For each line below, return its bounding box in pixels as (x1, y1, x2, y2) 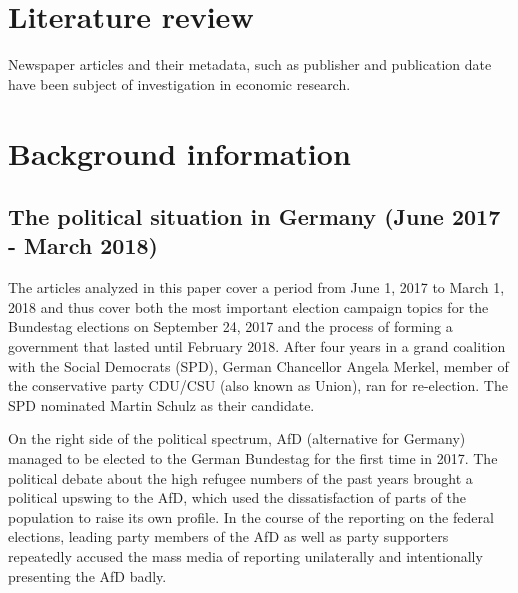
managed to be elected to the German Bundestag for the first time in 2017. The (8, 448, 498, 469)
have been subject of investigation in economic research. (8, 73, 351, 94)
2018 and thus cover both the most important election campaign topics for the (8, 296, 489, 317)
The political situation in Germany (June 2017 (8, 201, 501, 232)
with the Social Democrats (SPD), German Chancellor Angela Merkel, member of (8, 355, 509, 376)
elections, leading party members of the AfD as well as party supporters (8, 526, 449, 547)
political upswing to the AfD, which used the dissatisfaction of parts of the (8, 487, 467, 508)
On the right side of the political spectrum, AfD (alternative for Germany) (8, 428, 466, 449)
